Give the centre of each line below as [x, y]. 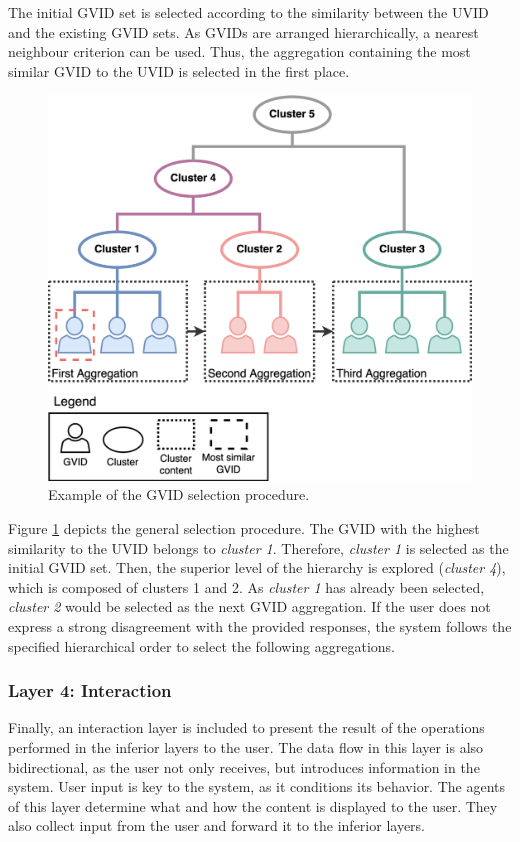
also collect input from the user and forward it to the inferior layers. [217, 825]
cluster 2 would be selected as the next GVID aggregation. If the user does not [249, 606]
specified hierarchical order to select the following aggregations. [201, 645]
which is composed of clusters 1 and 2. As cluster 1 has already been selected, [246, 586]
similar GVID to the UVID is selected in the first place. [179, 70]
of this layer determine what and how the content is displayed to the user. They [253, 805]
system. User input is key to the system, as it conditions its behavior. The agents [257, 786]
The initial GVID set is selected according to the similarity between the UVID [248, 12]
